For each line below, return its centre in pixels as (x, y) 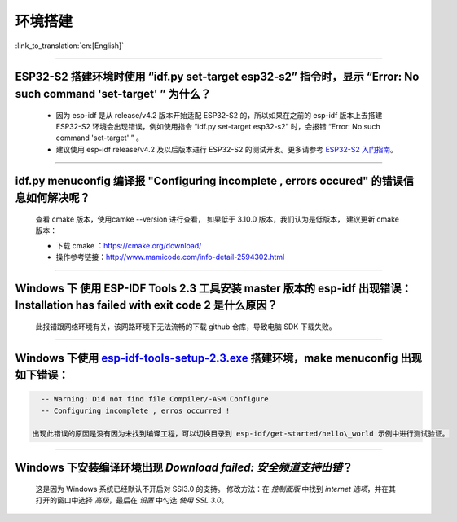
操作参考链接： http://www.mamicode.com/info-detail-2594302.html (170, 257)
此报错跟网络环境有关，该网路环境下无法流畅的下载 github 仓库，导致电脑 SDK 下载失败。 (186, 327)
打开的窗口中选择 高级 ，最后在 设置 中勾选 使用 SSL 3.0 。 (132, 500)
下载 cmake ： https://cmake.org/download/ (129, 245)
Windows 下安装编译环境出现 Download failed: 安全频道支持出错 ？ (184, 468)
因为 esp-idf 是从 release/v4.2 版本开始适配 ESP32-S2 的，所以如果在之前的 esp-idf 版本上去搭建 (219, 115)
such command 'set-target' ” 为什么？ (113, 94)
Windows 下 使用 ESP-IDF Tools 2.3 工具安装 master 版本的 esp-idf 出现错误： (213, 288)
